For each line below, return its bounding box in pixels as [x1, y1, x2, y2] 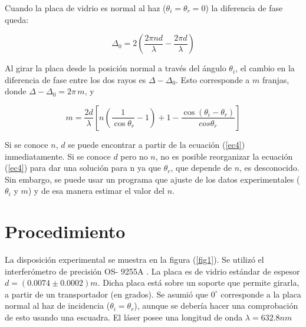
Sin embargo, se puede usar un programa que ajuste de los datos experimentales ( [5, 173, 300, 185]
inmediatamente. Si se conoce [5, 150, 111, 162]
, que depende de [170, 161, 232, 174]
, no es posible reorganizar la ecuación [155, 150, 293, 162]
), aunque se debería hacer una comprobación [134, 299, 298, 312]
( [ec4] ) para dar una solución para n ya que [5, 161, 162, 174]
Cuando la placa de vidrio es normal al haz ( [5, 2, 166, 14]
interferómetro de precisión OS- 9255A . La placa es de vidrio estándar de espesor [5, 265, 300, 277]
